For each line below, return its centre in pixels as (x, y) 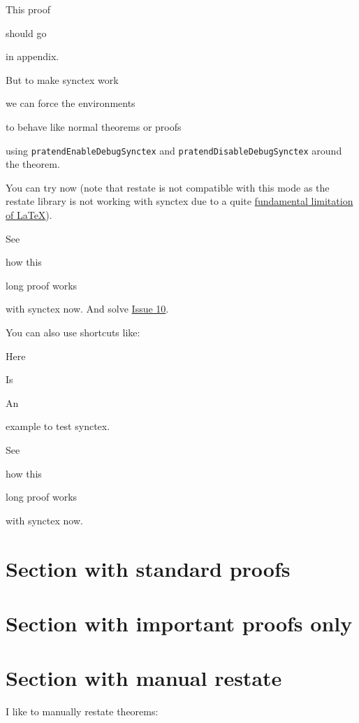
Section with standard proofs (148, 568)
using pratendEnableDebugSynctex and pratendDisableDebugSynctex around (174, 150)
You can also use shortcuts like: (73, 332)
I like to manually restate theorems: (82, 711)
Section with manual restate (144, 678)
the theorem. (33, 164)
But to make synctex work (62, 79)
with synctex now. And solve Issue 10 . (87, 309)
